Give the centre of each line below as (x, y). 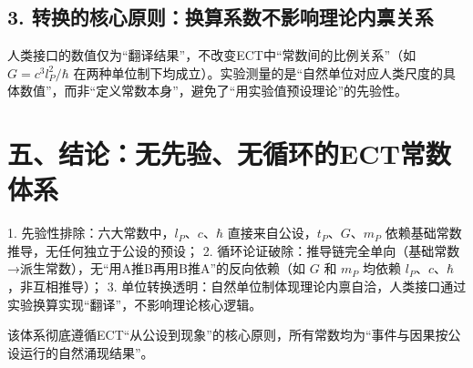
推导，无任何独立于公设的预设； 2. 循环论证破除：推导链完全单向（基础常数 (234, 250)
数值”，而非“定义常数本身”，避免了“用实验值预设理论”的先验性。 (214, 91)
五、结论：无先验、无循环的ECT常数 (229, 153)
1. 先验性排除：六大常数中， (91, 233)
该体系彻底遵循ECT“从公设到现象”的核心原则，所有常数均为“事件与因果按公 (234, 335)
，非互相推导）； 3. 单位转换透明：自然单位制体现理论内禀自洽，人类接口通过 (237, 286)
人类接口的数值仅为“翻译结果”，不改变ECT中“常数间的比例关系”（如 (212, 55)
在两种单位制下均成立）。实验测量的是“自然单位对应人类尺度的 (258, 72)
